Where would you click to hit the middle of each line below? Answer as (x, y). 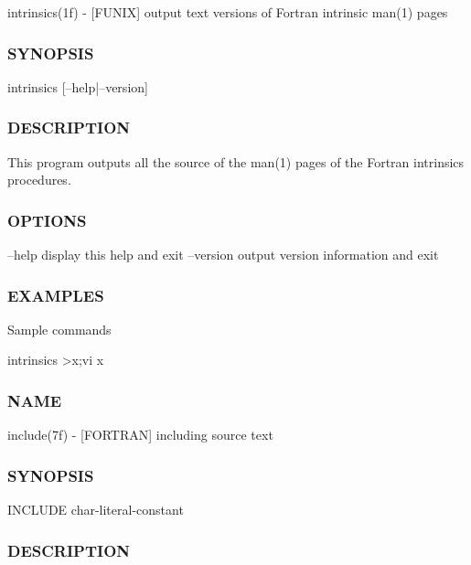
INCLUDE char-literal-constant (96, 510)
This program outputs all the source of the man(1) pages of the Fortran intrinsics (236, 161)
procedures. (39, 180)
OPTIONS (47, 220)
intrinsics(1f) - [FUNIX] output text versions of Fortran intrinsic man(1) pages (228, 12)
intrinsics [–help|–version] (78, 86)
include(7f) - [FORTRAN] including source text (140, 435)
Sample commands (59, 329)
